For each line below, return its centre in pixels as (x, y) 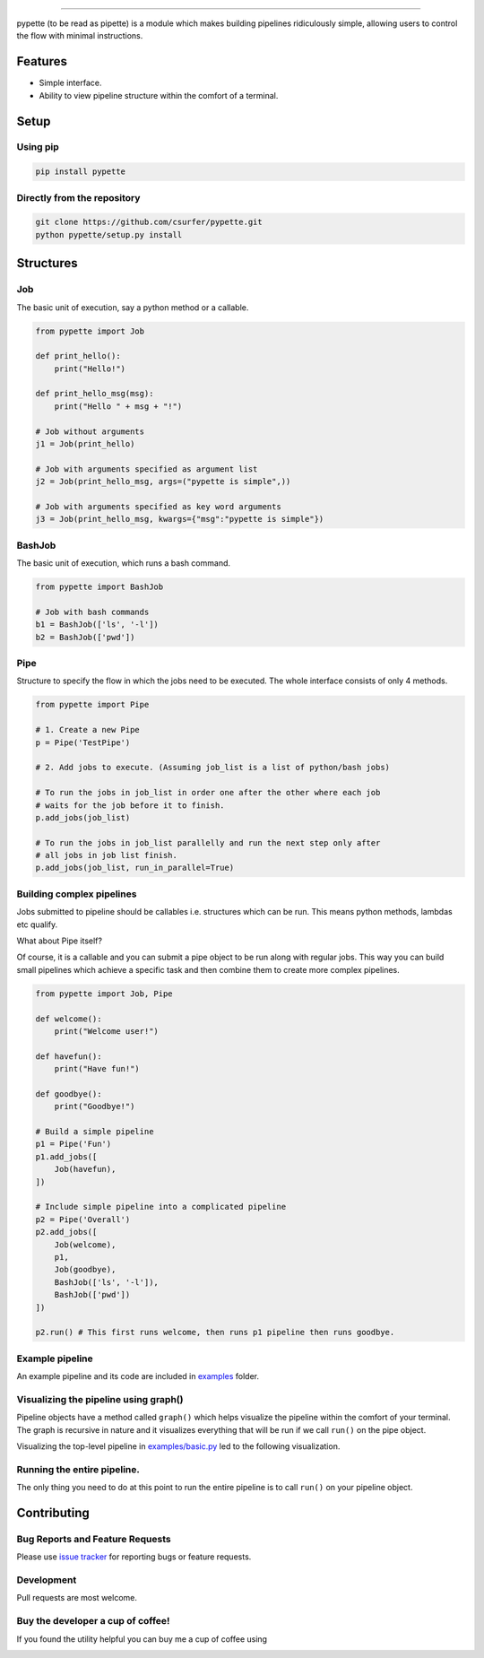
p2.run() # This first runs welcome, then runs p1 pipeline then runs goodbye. (215, 1332)
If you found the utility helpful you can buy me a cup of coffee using (142, 1639)
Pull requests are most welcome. (77, 1598)
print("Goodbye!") (95, 1107)
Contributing (53, 1512)
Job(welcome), (85, 1245)
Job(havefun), (85, 1169)
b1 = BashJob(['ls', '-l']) (97, 625)
